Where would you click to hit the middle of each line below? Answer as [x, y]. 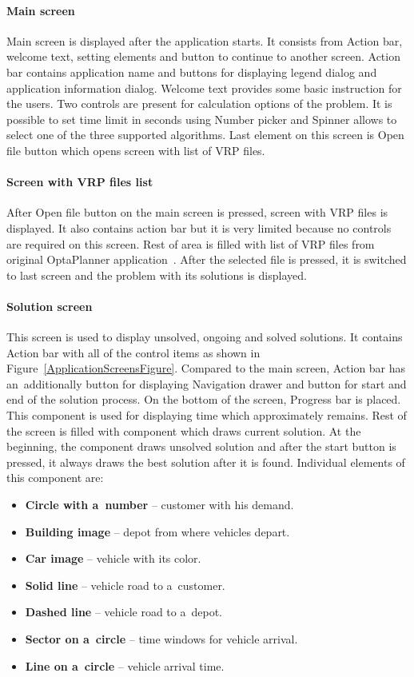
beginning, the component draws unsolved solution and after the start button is [201, 446]
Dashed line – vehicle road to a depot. [123, 612]
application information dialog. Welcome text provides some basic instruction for [204, 88]
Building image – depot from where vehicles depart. [157, 531]
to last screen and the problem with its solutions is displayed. [157, 275]
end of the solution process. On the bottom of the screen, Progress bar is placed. [204, 399]
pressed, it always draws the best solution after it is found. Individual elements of [206, 462]
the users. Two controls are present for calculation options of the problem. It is [199, 104]
